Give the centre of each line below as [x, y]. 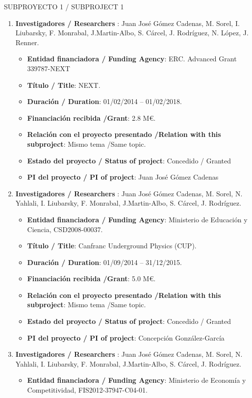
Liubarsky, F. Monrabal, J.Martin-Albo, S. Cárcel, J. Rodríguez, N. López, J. [132, 33]
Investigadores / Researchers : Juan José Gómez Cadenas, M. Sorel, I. [127, 23]
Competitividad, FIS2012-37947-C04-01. [87, 390]
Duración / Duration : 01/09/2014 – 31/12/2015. [104, 262]
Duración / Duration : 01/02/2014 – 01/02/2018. [104, 101]
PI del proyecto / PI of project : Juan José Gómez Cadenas [123, 177]
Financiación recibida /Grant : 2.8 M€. [91, 118]
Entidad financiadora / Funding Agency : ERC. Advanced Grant [132, 59]
